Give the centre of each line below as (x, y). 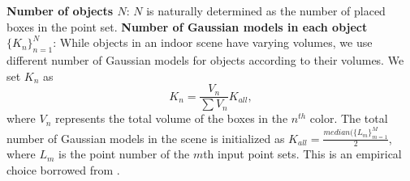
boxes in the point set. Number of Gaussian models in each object (187, 26)
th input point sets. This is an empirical (302, 154)
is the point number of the (124, 154)
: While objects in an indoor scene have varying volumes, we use (213, 42)
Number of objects (60, 11)
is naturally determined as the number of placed (266, 11)
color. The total (349, 118)
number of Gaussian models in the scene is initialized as (146, 138)
